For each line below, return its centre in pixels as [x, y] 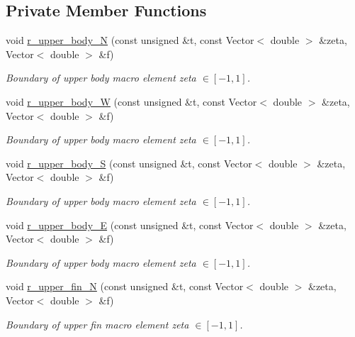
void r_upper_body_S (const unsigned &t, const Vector [129, 163]
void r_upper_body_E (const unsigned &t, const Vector [130, 225]
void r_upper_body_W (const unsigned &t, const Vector [131, 101]
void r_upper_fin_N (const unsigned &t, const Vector [125, 286]
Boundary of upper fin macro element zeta [97, 324]
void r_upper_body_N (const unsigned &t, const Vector [130, 40]
